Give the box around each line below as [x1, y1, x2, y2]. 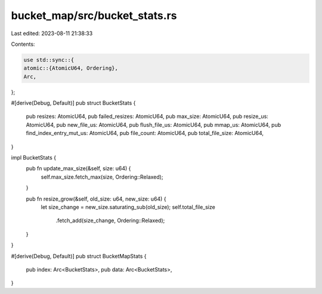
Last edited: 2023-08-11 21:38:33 [11, 30, 93, 37]
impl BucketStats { [11, 154, 57, 161]
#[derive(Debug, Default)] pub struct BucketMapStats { [11, 252, 147, 259]
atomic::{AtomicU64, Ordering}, [23, 65, 119, 71]
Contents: [11, 40, 35, 48]
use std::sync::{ [23, 57, 75, 63]
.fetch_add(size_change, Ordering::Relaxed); [55, 217, 165, 224]
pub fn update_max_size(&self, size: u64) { [26, 165, 131, 172]
